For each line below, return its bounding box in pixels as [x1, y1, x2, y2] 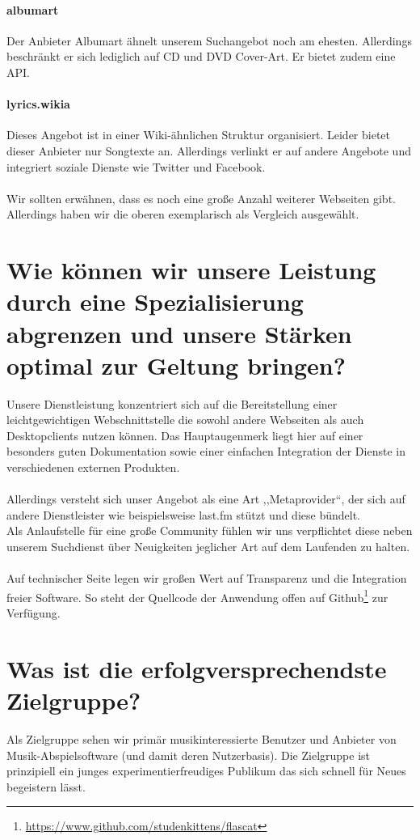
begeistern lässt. [6, 778, 86, 795]
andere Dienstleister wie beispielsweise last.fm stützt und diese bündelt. [6, 506, 360, 523]
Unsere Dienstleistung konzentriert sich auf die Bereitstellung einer [6, 395, 338, 412]
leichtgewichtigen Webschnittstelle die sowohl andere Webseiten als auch [6, 411, 364, 428]
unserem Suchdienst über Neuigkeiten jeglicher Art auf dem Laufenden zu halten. [6, 537, 410, 554]
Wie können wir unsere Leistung [6, 253, 376, 286]
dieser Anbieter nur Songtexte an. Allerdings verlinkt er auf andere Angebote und [6, 142, 411, 159]
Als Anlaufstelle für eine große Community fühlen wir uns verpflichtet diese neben [6, 522, 413, 539]
